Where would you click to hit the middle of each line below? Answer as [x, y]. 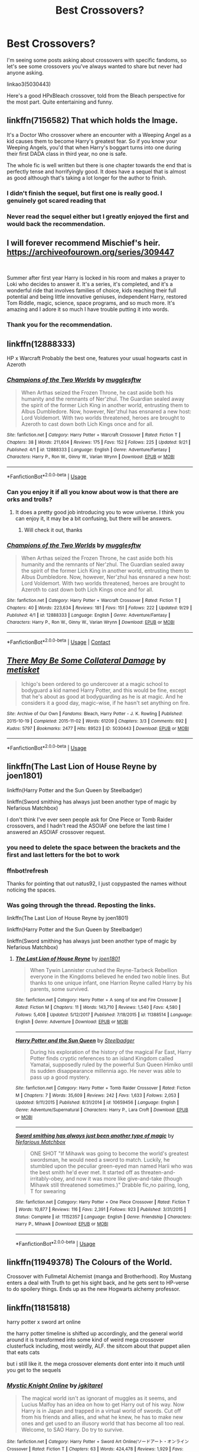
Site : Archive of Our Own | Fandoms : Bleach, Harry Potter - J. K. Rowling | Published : [95, 714]
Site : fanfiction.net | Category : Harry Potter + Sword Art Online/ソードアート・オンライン [98, 1442]
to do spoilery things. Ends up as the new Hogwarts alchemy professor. [94, 1289]
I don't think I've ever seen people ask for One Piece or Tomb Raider [90, 819]
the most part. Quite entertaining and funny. [60, 102]
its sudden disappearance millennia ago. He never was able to [106, 1070]
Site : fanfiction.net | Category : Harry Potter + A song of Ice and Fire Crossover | [98, 1000]
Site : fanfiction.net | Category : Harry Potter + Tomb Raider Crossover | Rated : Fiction [103, 1088]
